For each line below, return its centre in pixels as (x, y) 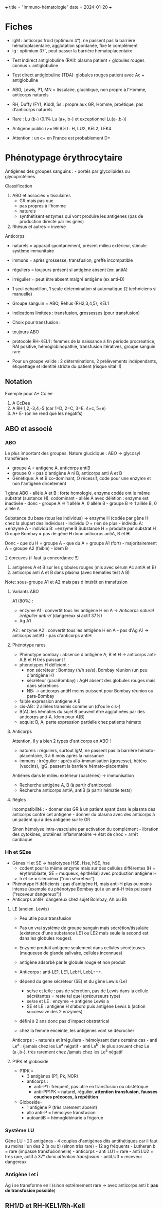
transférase (17, 458)
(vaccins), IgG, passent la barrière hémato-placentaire (74, 766)
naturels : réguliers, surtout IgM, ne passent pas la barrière (78, 751)
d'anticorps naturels (32, 109)
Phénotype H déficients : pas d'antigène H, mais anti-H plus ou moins (82, 884)
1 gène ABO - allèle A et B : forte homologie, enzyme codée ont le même (77, 493)
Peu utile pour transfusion (45, 918)
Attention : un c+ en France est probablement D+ (61, 138)
